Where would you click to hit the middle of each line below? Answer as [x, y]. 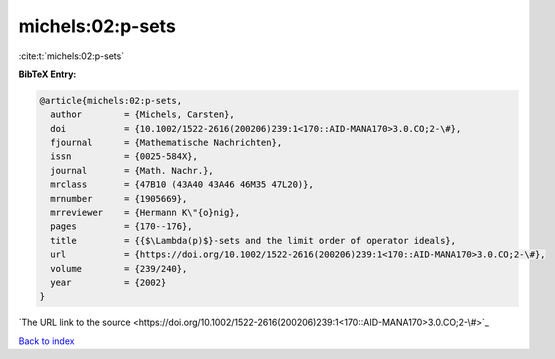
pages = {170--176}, [122, 226]
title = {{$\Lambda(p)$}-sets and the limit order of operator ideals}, [253, 240]
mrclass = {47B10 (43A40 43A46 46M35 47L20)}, [182, 184]
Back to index [46, 341]
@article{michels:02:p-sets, [111, 100]
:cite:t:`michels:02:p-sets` [71, 56]
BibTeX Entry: [47, 74]
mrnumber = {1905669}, [119, 198]
